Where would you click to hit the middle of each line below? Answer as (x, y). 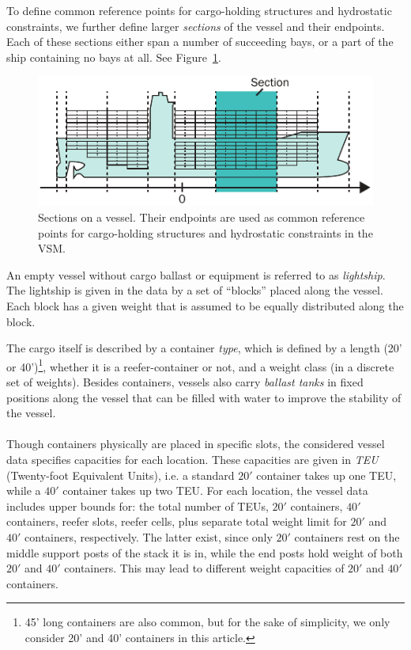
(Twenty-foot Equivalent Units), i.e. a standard (121, 475)
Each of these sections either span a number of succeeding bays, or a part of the (200, 42)
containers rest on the (347, 536)
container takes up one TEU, (326, 475)
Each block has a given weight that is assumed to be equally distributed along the (205, 306)
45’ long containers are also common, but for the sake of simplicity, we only (207, 622)
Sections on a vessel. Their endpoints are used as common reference (202, 217)
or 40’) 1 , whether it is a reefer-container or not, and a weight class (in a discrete (200, 365)
